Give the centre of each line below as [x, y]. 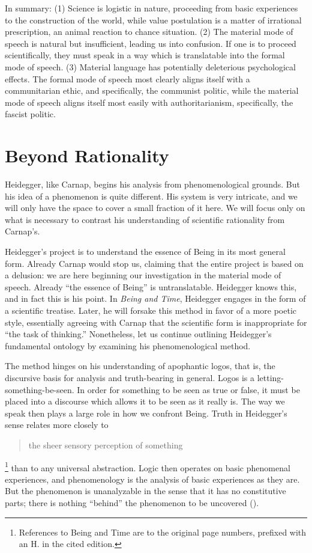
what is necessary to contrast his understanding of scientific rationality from [145, 219]
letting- [270, 377]
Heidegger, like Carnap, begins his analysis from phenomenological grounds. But [152, 184]
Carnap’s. [22, 231]
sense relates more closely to [57, 425]
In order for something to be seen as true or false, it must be [188, 389]
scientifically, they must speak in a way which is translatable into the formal [145, 55]
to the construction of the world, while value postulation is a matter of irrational [153, 20]
